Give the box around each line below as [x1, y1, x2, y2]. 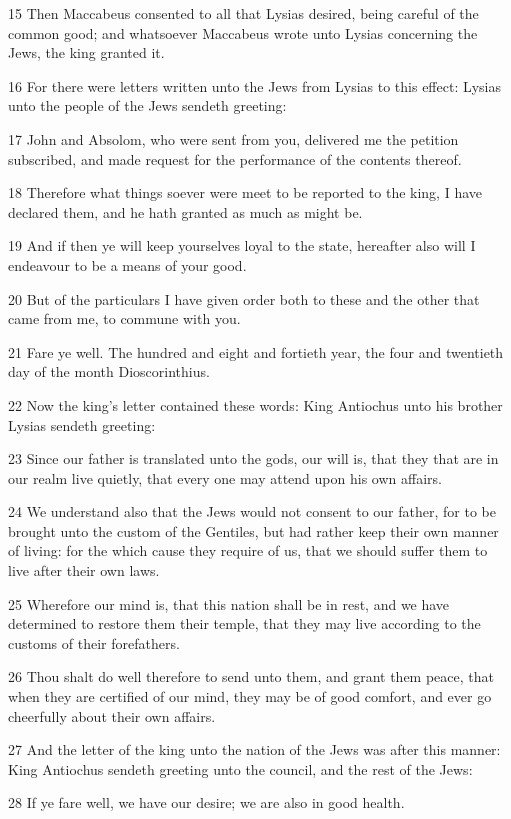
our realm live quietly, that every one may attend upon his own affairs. [8, 467, 442, 488]
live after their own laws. [8, 560, 160, 581]
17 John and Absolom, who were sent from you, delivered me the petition [8, 128, 459, 149]
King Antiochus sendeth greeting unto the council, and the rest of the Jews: [8, 758, 473, 779]
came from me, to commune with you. [8, 308, 241, 329]
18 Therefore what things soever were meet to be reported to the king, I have [8, 182, 482, 203]
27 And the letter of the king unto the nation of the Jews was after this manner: [8, 739, 501, 760]
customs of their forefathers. [8, 632, 180, 653]
